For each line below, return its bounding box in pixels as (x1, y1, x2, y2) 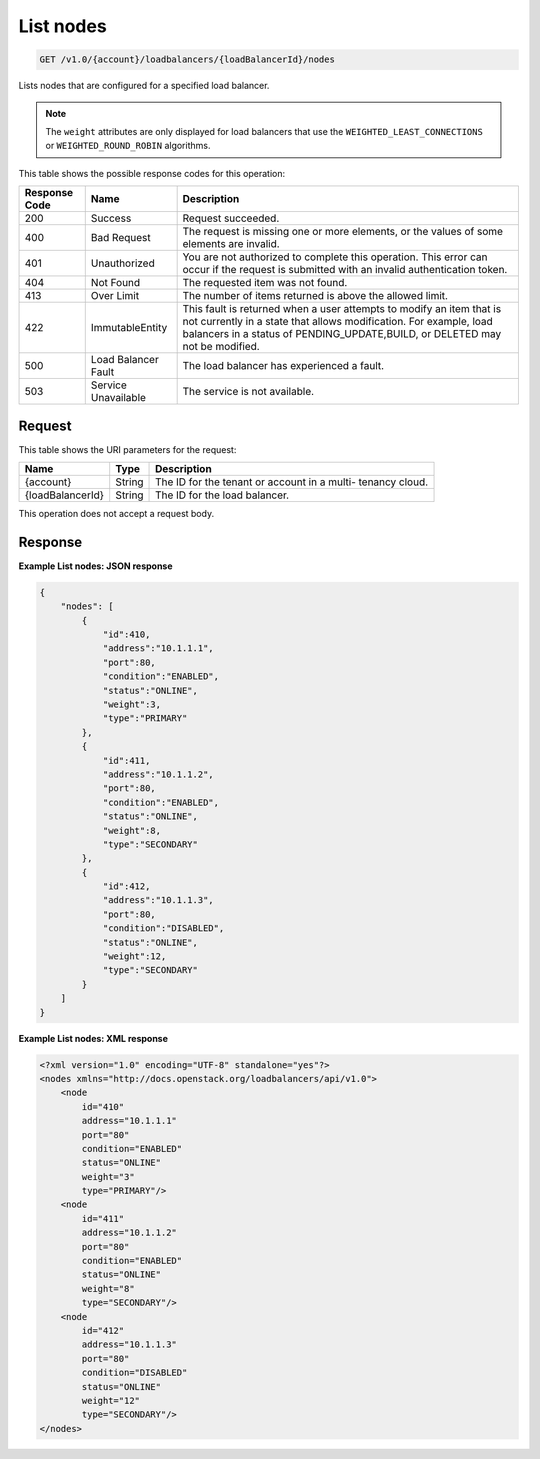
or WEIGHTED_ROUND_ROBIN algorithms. (45, 140, 211, 152)
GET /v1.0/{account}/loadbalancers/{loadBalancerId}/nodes (39, 54, 335, 65)
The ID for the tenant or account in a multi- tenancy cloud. (155, 475, 429, 489)
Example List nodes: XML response (18, 1032, 169, 1044)
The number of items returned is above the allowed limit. (182, 289, 449, 303)
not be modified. (182, 340, 260, 354)
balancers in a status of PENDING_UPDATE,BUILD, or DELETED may (182, 327, 502, 341)
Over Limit (90, 289, 140, 303)
